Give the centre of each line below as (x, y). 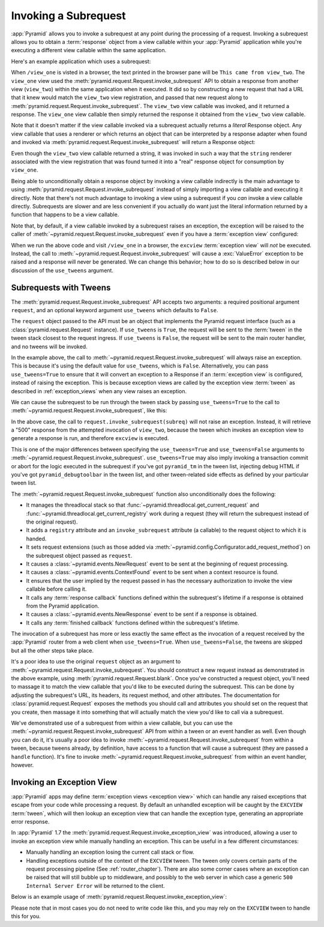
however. (22, 765)
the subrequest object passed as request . (79, 555)
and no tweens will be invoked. (49, 346)
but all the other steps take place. (52, 650)
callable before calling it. (56, 589)
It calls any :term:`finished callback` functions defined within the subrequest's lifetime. (133, 623)
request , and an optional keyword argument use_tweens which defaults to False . (115, 310)
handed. (36, 539)
